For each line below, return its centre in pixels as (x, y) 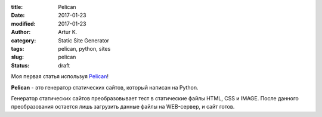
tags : (18, 48)
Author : (21, 32)
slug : (17, 57)
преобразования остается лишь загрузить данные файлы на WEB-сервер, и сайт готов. (123, 107)
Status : (20, 65)
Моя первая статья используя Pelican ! (60, 76)
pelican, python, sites (84, 48)
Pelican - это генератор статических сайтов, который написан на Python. (105, 87)
